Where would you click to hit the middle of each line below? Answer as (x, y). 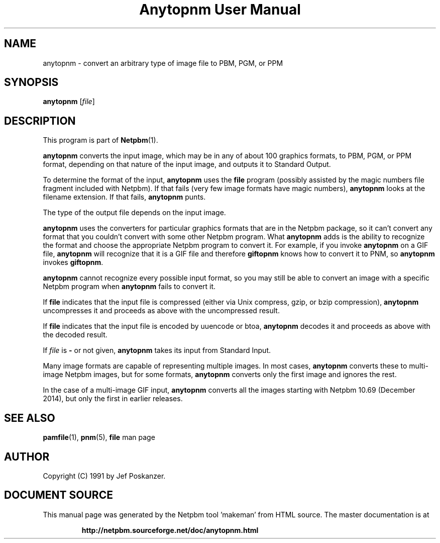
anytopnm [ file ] (69, 102)
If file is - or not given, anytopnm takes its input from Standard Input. (157, 350)
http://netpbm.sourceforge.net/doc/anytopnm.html (170, 530)
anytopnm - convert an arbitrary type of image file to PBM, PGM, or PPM (163, 63)
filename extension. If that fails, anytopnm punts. (124, 197)
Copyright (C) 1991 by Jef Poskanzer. (104, 476)
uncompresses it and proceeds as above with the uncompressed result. (161, 311)
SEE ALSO (30, 418)
